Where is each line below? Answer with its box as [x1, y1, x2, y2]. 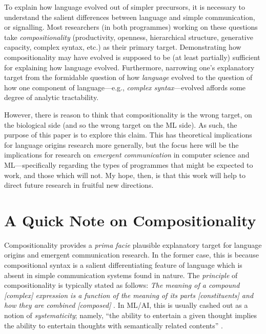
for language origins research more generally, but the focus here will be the [4, 139, 239, 150]
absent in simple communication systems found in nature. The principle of [4, 269, 238, 280]
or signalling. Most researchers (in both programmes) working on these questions [4, 22, 258, 32]
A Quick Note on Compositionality [4, 209, 256, 230]
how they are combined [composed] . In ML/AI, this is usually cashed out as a [4, 300, 248, 310]
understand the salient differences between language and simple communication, [4, 11, 255, 22]
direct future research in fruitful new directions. [4, 180, 154, 190]
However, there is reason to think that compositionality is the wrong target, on [4, 109, 252, 120]
